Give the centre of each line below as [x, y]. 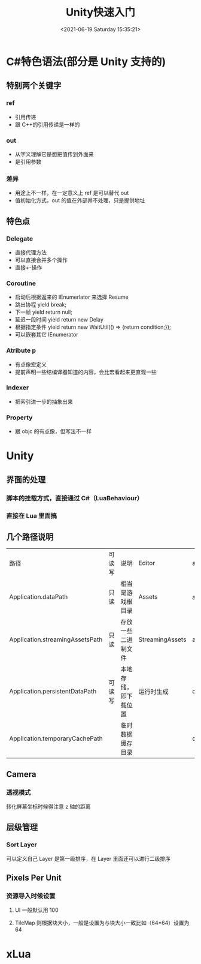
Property [19, 418]
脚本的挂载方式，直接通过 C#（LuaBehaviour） [75, 498]
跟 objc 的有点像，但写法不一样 [53, 431]
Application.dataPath [39, 597]
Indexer [18, 388]
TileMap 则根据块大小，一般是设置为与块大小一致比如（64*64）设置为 [102, 923]
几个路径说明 [30, 537]
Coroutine [21, 283]
